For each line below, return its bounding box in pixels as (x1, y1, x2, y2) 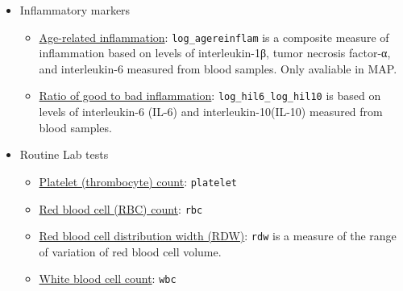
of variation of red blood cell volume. (39, 243, 222, 260)
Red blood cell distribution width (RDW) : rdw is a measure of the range (39, 227, 397, 244)
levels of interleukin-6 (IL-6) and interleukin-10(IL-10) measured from (39, 103, 383, 120)
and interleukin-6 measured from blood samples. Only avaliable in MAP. (39, 60, 397, 77)
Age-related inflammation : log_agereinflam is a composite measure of (39, 28, 389, 45)
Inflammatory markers (19, 2, 131, 18)
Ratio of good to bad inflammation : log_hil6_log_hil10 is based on (39, 87, 381, 104)
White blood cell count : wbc (39, 270, 177, 287)
